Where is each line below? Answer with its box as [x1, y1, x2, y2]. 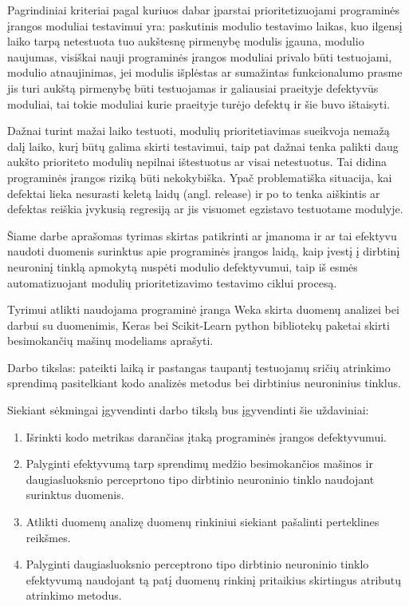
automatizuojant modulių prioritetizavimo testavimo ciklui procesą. [7, 274, 337, 291]
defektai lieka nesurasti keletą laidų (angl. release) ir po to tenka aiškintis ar [7, 184, 380, 201]
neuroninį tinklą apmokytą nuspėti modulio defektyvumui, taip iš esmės [7, 258, 358, 275]
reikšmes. [26, 529, 71, 545]
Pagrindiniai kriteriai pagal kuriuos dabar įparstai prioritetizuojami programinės [7, 2, 400, 18]
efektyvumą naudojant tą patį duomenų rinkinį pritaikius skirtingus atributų [26, 571, 402, 588]
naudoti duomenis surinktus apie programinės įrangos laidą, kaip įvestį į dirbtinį [7, 243, 400, 259]
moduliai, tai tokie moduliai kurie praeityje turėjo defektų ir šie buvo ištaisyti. [7, 95, 390, 112]
